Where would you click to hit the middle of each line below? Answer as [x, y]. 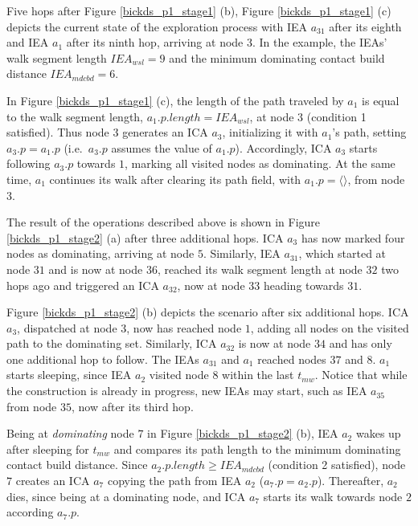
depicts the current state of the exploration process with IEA [157, 26]
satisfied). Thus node [58, 132]
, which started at [342, 253]
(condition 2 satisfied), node [337, 465]
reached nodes [292, 359]
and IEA [28, 42]
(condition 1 [336, 116]
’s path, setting [369, 132]
